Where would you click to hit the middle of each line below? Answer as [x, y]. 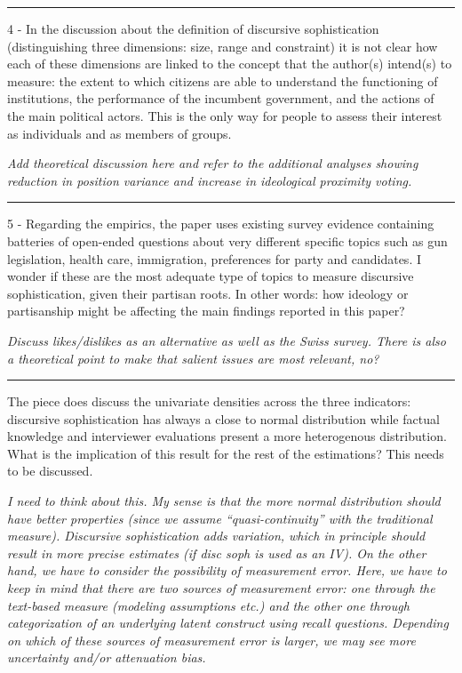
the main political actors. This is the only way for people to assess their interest [225, 115]
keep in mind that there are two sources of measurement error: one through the [221, 588]
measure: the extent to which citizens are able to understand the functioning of [223, 80]
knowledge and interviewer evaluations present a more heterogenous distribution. [227, 436]
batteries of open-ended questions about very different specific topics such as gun [227, 240]
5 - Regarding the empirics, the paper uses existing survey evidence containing [221, 224]
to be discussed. [50, 471]
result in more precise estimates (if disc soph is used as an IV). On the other [217, 553]
